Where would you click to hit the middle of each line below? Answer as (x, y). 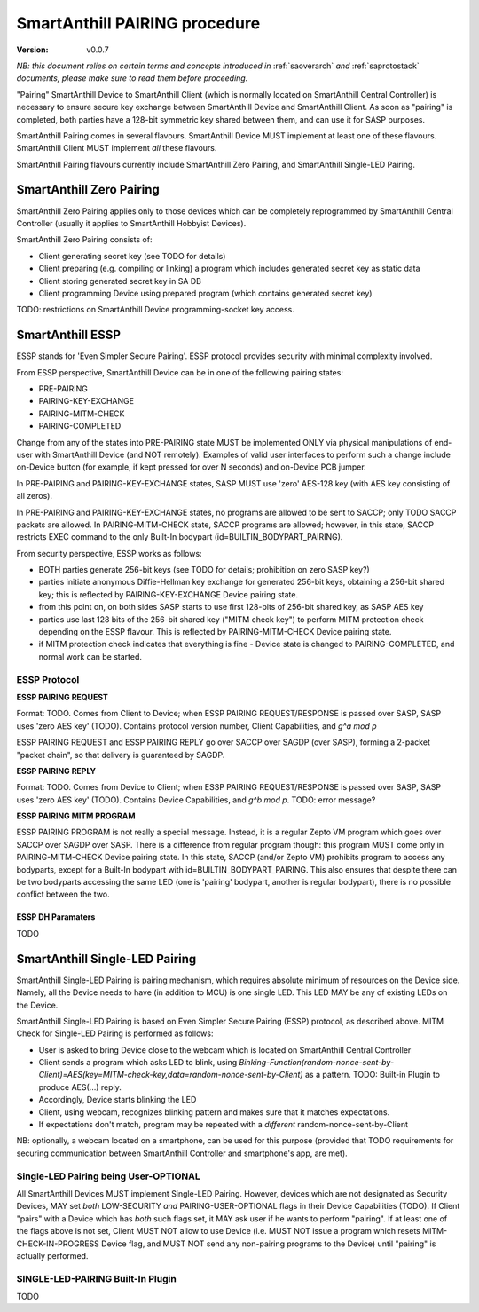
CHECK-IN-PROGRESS (58, 1244)
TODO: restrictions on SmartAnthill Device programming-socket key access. (155, 310)
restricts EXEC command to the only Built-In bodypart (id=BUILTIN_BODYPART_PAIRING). (180, 537)
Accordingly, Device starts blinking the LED (118, 1100)
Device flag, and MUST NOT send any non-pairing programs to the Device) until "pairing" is (268, 1244)
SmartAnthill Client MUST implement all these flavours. (117, 148)
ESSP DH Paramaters (56, 917)
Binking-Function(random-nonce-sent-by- (317, 1063)
